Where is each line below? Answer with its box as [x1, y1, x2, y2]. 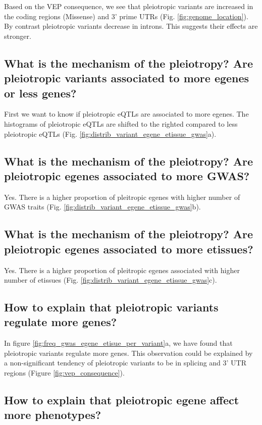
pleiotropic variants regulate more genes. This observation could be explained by [4, 347, 253, 358]
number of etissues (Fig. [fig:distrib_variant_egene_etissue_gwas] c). [4, 275, 217, 285]
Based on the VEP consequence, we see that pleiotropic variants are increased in [4, 1, 253, 11]
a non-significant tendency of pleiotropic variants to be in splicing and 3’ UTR [4, 357, 247, 368]
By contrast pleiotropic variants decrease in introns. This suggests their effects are [4, 21, 258, 31]
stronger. [4, 30, 31, 41]
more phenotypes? [4, 407, 101, 422]
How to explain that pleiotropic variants [4, 299, 219, 315]
